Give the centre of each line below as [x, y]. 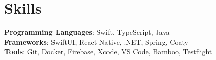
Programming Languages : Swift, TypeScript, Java [87, 32]
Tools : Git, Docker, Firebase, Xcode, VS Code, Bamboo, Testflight [108, 52]
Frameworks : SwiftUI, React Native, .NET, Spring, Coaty [96, 42]
